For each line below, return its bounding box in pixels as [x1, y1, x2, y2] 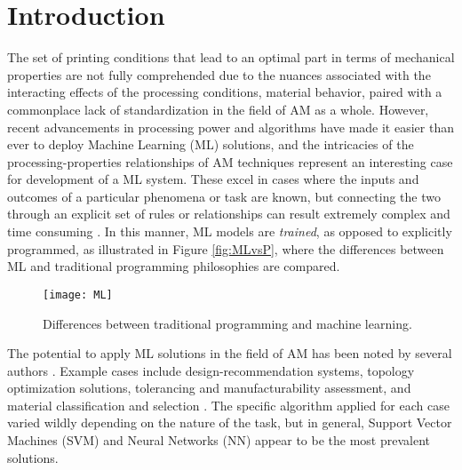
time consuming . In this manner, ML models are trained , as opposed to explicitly [7, 222, 452, 241]
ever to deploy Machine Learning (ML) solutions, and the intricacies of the [7, 135, 414, 154]
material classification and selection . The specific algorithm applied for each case [7, 395, 450, 414]
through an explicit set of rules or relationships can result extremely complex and [7, 204, 450, 223]
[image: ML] [43, 288, 113, 301]
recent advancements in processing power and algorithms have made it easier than [7, 117, 454, 136]
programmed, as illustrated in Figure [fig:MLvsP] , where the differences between [7, 239, 444, 258]
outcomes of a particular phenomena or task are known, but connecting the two [7, 187, 441, 205]
